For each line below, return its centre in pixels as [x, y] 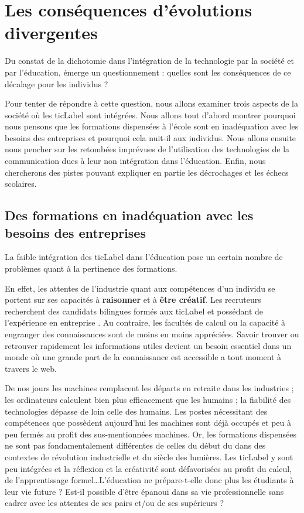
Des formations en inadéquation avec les [129, 215]
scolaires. [21, 184]
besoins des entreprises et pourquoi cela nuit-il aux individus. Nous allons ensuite [151, 137]
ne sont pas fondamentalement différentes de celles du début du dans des [135, 445]
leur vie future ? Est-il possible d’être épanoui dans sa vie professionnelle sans [144, 491]
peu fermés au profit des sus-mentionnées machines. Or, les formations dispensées [151, 434]
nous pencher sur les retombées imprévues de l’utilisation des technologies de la [147, 149]
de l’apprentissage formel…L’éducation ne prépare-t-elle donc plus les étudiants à [149, 480]
